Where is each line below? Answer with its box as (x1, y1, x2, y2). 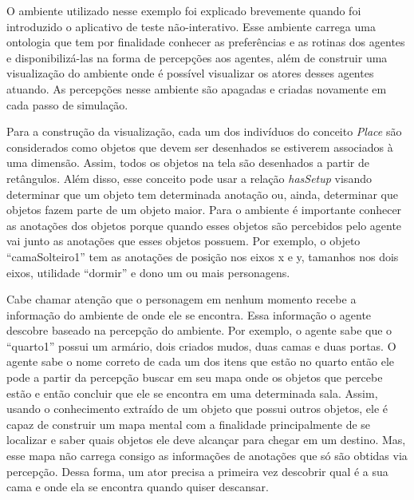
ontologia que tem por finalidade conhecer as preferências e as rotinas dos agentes (6, 34, 405, 50)
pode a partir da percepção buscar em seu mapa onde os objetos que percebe (6, 369, 383, 386)
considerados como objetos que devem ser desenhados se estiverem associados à (6, 138, 393, 155)
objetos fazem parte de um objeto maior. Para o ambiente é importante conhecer (6, 201, 402, 218)
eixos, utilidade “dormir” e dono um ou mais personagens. (6, 264, 290, 280)
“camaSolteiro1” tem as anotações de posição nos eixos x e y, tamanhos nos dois (6, 248, 399, 264)
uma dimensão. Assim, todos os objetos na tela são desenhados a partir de (6, 154, 369, 171)
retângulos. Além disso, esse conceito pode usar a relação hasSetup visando (6, 169, 372, 186)
